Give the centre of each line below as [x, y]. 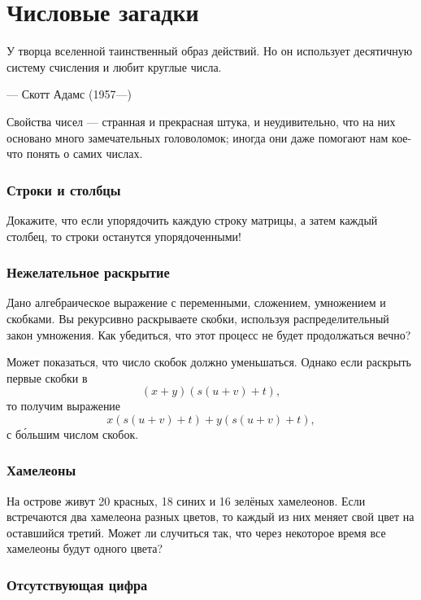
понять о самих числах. [85, 153]
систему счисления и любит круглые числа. [114, 66]
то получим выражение [64, 406]
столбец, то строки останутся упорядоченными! [124, 236]
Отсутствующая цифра [77, 584]
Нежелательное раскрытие [88, 272]
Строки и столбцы [64, 189]
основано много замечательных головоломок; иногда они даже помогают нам [197, 137]
